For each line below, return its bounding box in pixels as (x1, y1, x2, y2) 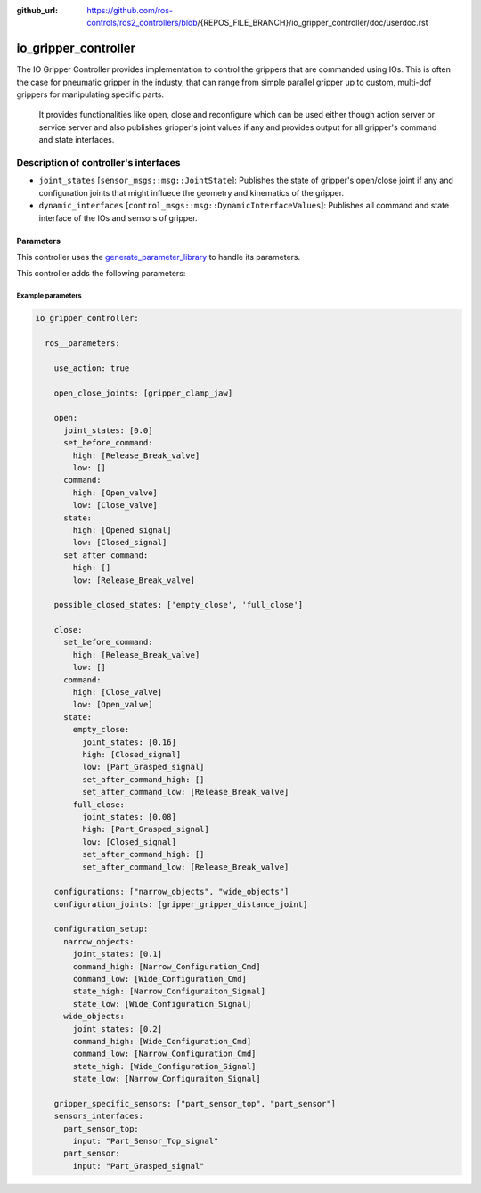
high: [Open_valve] (72, 487, 158, 498)
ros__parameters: (45, 339, 120, 348)
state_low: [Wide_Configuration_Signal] (72, 999, 252, 1009)
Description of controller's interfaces (16, 157, 182, 169)
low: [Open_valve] (72, 699, 153, 710)
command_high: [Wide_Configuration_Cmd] (72, 1036, 252, 1046)
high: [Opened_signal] (72, 525, 173, 535)
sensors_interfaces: (53, 1111, 144, 1122)
